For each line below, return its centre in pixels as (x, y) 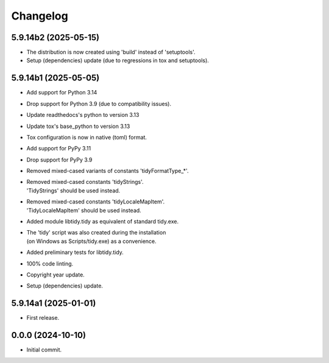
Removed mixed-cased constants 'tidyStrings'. (85, 182)
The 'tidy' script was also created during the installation (96, 233)
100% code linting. (50, 263)
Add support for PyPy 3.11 (59, 149)
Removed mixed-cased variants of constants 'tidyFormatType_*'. (108, 171)
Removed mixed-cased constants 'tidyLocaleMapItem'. (96, 202)
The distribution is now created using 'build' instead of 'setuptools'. (111, 52)
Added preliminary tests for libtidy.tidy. (75, 252)
